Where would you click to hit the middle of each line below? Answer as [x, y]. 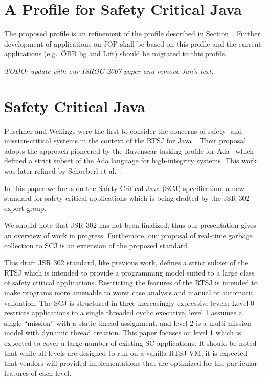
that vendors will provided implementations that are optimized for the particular [131, 363]
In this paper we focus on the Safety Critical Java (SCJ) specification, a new [124, 188]
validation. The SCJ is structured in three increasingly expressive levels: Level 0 [129, 302]
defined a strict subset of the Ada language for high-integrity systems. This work [130, 161]
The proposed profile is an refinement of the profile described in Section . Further [132, 34]
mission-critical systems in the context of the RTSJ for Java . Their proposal [125, 141]
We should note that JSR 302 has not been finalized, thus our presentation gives [130, 225]
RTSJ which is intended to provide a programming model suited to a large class [129, 272]
